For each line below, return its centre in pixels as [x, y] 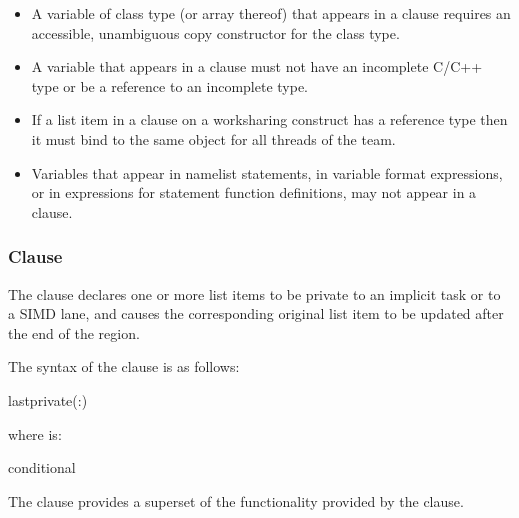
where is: [35, 433]
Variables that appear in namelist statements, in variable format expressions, [267, 172]
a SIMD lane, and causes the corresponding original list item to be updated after [256, 313]
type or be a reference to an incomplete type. [170, 85]
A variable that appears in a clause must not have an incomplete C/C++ [257, 66]
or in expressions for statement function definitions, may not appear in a [254, 192]
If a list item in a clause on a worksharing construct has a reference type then [269, 119]
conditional [42, 467]
